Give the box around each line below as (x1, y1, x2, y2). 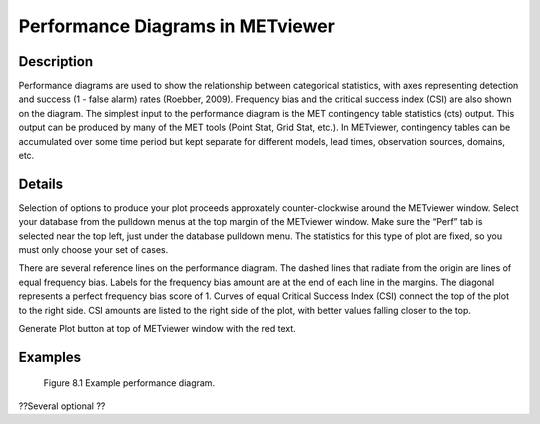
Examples (18, 348, 82, 365)
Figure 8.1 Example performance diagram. (43, 377, 215, 389)
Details (18, 175, 64, 192)
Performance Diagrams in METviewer (18, 15, 335, 37)
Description (18, 53, 94, 70)
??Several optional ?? (18, 400, 106, 412)
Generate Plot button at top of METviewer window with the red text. (18, 323, 297, 335)
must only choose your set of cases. (18, 244, 169, 256)
